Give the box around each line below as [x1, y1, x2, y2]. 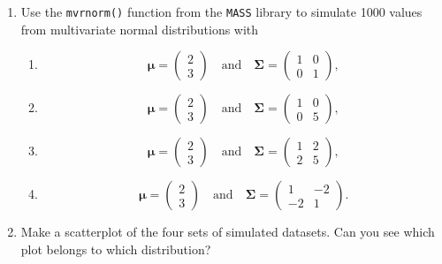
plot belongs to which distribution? [20, 239, 211, 258]
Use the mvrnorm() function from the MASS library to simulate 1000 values [20, 3, 423, 20]
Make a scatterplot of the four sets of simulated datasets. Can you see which [20, 223, 435, 241]
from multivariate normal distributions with [20, 19, 259, 38]
